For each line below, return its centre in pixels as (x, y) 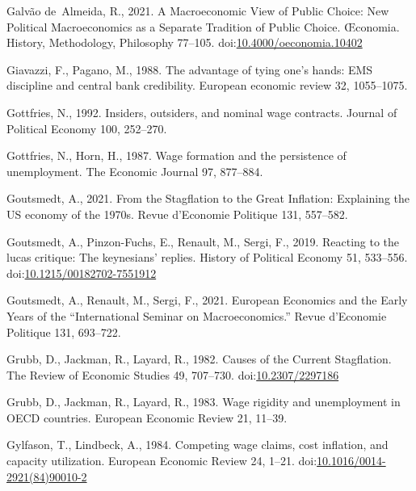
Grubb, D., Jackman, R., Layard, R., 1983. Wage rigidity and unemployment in (204, 402)
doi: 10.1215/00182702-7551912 (82, 273)
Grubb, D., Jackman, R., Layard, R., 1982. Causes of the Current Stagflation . (199, 359)
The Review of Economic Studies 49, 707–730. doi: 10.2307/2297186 (173, 374)
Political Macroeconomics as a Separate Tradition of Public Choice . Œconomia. (203, 26)
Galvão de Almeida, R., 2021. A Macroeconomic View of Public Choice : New (198, 10)
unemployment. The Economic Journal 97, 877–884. (135, 171)
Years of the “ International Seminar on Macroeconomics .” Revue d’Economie (197, 315)
